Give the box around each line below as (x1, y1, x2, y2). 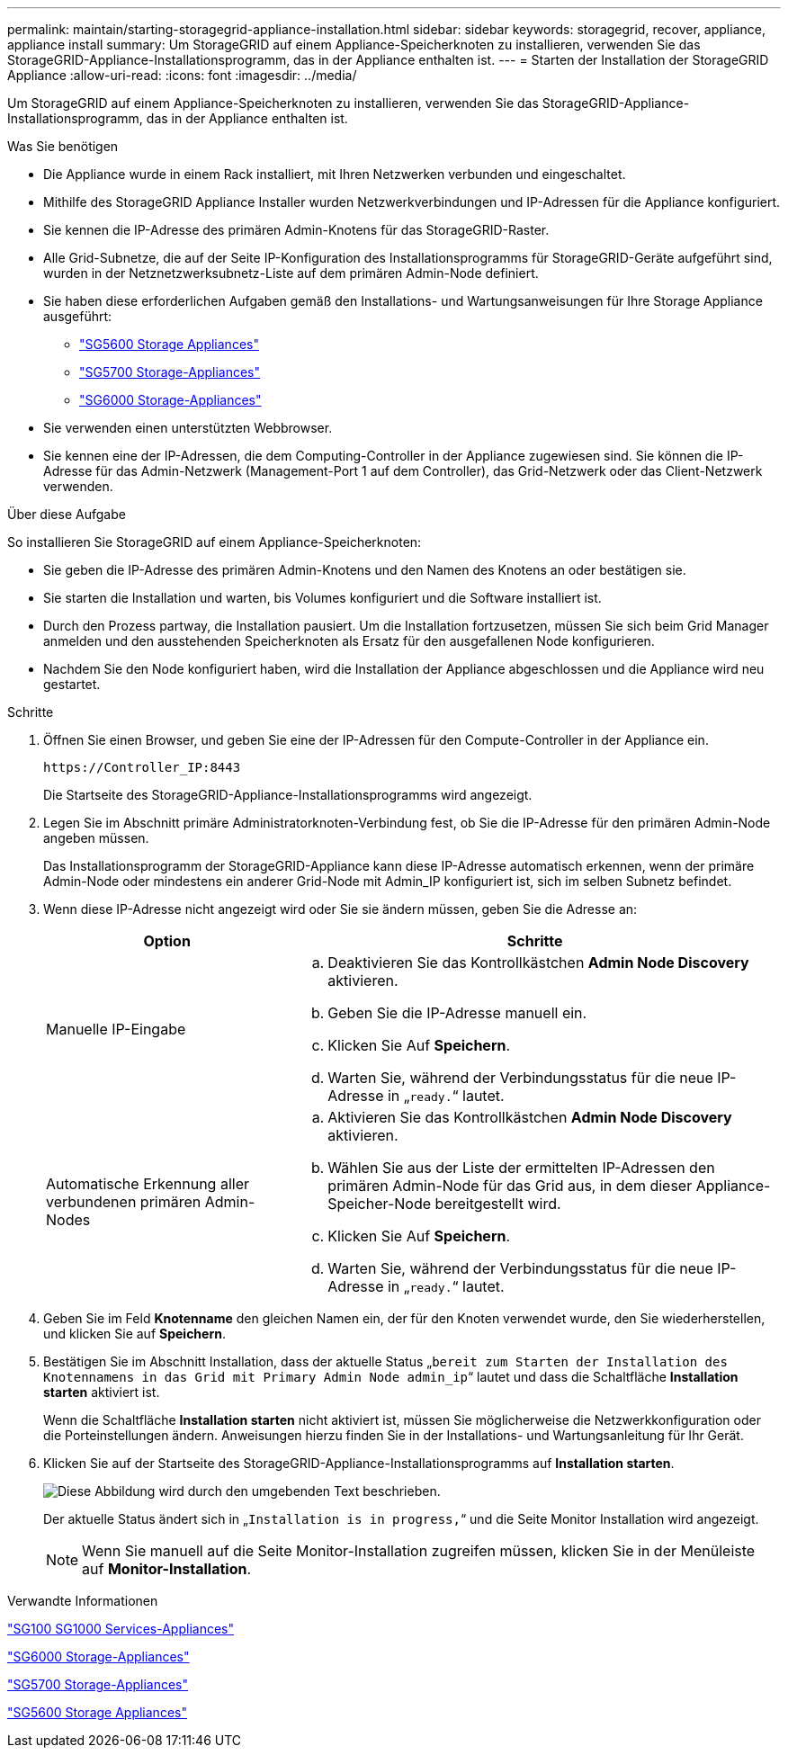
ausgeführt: (43, 309, 112, 324)
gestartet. (43, 676, 101, 692)
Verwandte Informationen (7, 1593, 158, 1608)
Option (143, 932, 191, 950)
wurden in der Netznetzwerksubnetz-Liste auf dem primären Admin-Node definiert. (43, 265, 539, 281)
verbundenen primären (46, 1193, 201, 1211)
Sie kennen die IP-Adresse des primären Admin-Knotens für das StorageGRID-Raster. (43, 222, 550, 237)
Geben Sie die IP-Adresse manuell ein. (327, 1004, 587, 1022)
